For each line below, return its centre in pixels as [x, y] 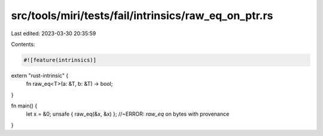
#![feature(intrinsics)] [60, 60]
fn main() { [24, 106]
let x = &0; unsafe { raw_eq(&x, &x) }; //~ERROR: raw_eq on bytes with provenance [128, 114]
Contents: [23, 44]
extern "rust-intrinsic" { [40, 75]
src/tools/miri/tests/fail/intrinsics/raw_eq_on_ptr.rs [142, 16]
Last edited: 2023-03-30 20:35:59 [54, 33]
